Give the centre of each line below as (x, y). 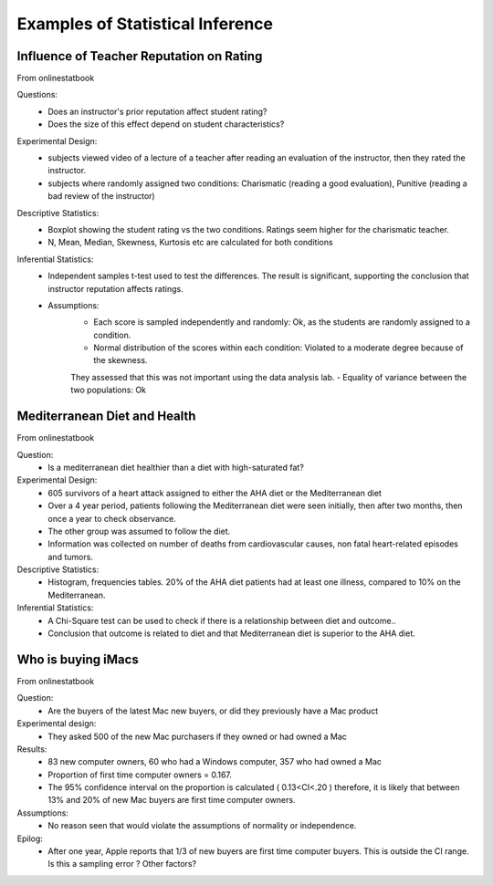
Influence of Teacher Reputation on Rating (140, 56)
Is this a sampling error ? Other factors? (122, 864)
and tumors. (70, 557)
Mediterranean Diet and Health (106, 416)
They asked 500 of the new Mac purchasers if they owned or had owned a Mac (197, 736)
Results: (32, 749)
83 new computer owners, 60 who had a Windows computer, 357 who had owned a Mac (215, 762)
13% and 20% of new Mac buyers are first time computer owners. (172, 800)
